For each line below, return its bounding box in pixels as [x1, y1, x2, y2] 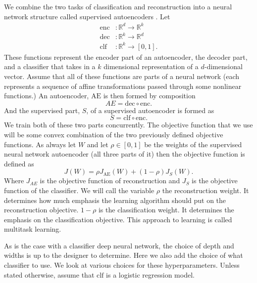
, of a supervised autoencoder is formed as [86, 105, 214, 115]
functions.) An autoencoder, [4, 90, 89, 101]
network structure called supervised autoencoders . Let [4, 11, 170, 21]
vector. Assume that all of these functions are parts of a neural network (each [4, 71, 239, 81]
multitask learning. [4, 224, 61, 234]
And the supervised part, [4, 105, 80, 115]
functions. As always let [4, 139, 76, 149]
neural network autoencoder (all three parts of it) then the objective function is [4, 149, 245, 159]
